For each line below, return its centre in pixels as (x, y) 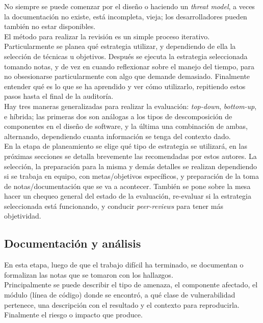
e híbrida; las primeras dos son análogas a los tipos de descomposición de (118, 116)
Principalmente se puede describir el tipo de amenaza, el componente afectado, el (131, 285)
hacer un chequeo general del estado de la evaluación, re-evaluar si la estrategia (128, 196)
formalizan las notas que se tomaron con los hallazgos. (89, 274)
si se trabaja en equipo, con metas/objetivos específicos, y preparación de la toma (131, 176)
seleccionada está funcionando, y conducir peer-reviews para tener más (114, 206)
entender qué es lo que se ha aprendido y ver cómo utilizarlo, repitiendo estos (125, 86)
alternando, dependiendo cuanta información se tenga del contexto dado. (117, 136)
